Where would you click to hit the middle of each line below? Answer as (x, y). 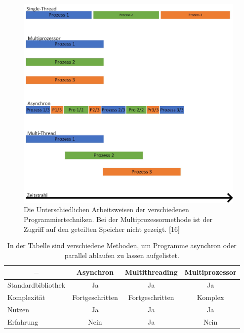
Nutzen (18, 309)
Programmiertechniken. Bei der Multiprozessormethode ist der (118, 219)
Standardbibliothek (37, 285)
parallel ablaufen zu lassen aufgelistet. (122, 255)
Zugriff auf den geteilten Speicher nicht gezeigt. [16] (102, 229)
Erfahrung (23, 321)
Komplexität (26, 297)
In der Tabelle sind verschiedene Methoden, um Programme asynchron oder (122, 245)
